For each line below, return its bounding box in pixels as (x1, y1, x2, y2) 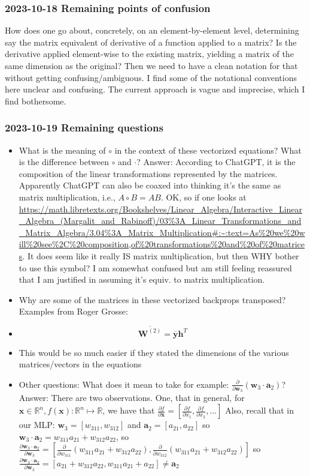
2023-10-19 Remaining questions (5, 120, 163, 135)
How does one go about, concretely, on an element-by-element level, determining (5, 24, 299, 37)
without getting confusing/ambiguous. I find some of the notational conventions (5, 71, 297, 83)
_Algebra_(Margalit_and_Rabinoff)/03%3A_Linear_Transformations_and (19, 214, 302, 227)
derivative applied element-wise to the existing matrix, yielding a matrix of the (5, 47, 294, 60)
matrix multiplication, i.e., (19, 190, 116, 203)
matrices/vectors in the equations (19, 358, 142, 370)
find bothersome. (5, 94, 66, 107)
